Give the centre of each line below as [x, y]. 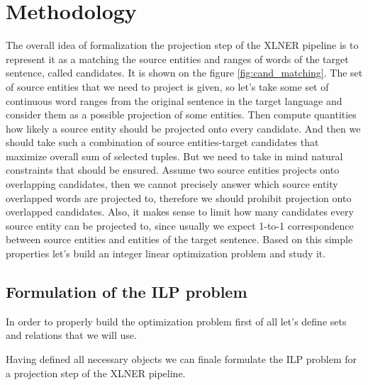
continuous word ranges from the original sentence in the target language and [174, 100]
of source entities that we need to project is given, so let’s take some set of [167, 86]
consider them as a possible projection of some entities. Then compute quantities [181, 115]
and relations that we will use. [71, 335]
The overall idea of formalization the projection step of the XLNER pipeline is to [182, 45]
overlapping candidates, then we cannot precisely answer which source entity [172, 184]
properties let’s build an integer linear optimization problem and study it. [166, 253]
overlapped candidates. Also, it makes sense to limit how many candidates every [180, 212]
